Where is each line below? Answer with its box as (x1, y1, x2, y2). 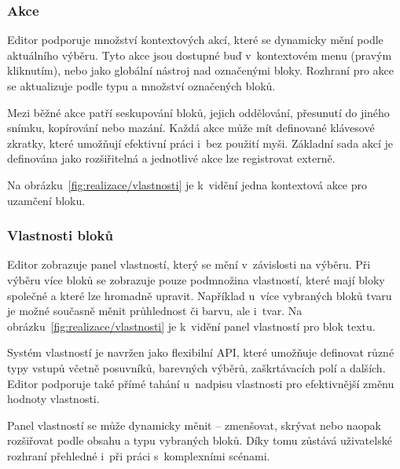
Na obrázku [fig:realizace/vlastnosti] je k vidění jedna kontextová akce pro (7, 176, 368, 192)
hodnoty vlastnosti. (7, 390, 100, 407)
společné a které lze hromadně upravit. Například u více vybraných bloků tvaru (7, 287, 392, 303)
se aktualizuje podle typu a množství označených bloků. (7, 78, 276, 93)
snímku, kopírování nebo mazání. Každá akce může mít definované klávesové (7, 119, 375, 136)
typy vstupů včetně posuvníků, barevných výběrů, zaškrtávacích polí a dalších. (7, 359, 386, 376)
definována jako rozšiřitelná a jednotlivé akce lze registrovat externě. (7, 150, 336, 167)
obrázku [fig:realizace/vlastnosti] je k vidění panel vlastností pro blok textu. (7, 317, 376, 334)
